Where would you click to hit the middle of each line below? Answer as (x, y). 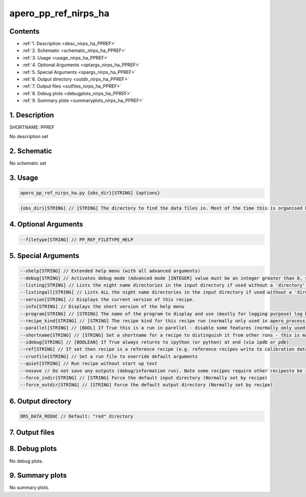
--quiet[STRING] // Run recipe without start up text (89, 364)
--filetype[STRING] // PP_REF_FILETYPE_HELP (77, 240)
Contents (24, 31)
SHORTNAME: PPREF (32, 127)
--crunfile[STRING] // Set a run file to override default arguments (109, 356)
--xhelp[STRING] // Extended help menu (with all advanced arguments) (110, 271)
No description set (29, 136)
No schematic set (28, 163)
